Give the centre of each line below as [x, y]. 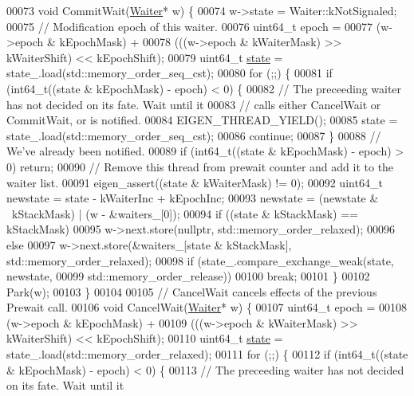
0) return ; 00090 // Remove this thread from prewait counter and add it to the [200, 166]
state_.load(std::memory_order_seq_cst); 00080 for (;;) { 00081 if [170, 73]
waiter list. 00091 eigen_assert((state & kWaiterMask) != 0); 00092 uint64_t [195, 182]
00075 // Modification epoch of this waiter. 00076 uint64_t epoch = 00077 [190, 26]
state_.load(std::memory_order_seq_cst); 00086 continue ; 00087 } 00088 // [194, 135]
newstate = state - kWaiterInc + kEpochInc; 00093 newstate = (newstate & [193, 198]
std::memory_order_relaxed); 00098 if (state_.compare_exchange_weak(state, [200, 260]
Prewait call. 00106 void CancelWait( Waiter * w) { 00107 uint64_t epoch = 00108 [207, 307]
